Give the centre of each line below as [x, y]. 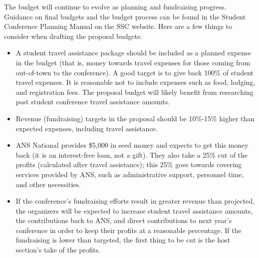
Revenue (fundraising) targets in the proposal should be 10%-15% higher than [135, 118]
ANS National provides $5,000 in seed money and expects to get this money [132, 145]
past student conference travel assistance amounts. [93, 102]
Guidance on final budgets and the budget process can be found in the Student [125, 16]
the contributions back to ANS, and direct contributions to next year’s [124, 220]
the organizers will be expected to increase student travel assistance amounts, [134, 210]
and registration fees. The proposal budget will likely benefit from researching [134, 92]
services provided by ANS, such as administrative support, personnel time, [130, 174]
